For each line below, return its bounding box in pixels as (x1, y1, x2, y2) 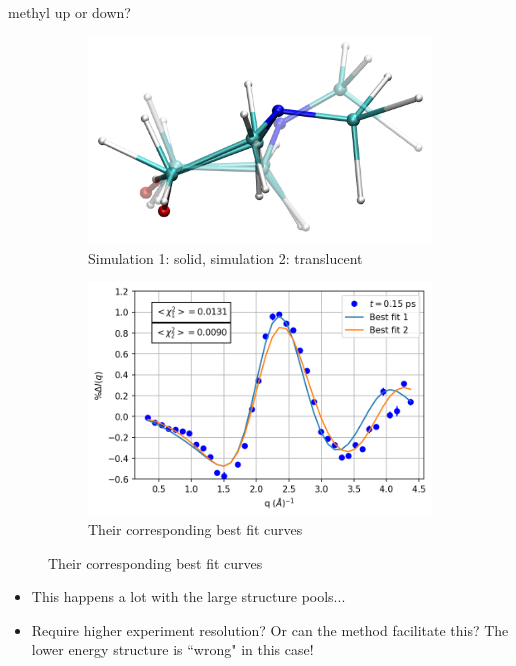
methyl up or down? (8, 2, 131, 22)
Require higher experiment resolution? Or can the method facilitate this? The (31, 619, 509, 640)
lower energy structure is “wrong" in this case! (31, 639, 314, 660)
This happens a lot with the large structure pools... (31, 586, 346, 607)
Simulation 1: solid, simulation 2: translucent (88, 247, 363, 268)
